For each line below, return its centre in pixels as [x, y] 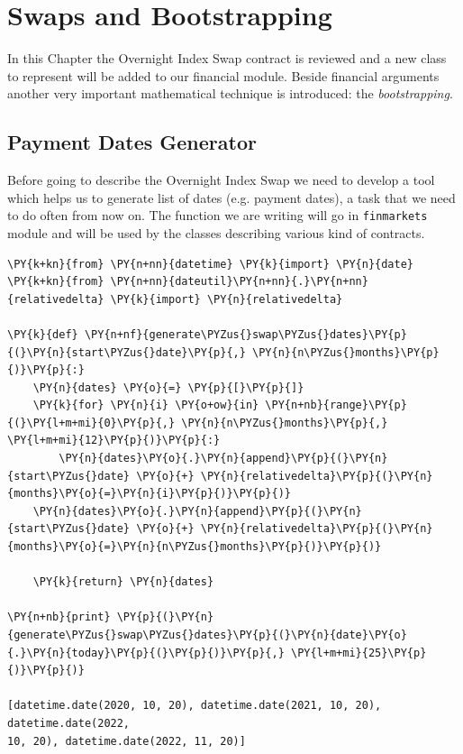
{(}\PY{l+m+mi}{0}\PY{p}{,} [91, 423]
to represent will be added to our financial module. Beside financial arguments [223, 75]
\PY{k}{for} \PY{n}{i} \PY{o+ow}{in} [146, 405]
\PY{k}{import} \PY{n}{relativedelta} [227, 299]
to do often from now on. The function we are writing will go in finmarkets [218, 215]
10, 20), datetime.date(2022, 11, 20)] [127, 741]
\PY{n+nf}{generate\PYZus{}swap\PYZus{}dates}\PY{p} [245, 334]
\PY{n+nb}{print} [59, 617]
